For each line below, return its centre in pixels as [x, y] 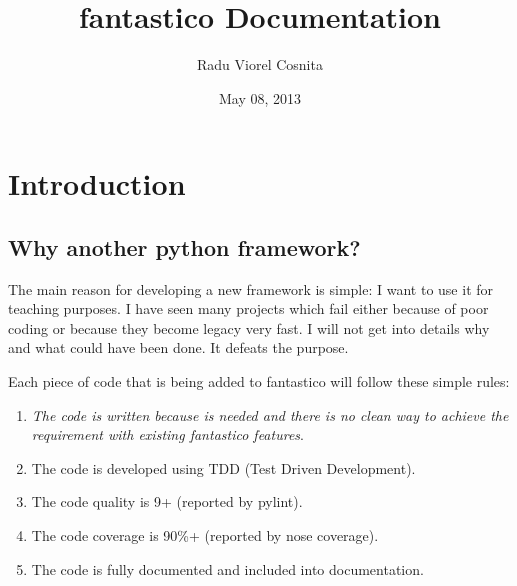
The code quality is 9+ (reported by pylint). [167, 501]
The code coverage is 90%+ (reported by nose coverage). [205, 535]
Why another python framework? [184, 246]
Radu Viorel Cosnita [260, 64]
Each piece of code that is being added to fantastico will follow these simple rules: [259, 381]
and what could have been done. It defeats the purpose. [178, 347]
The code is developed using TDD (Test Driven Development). [223, 467]
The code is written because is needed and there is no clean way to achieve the [270, 414]
